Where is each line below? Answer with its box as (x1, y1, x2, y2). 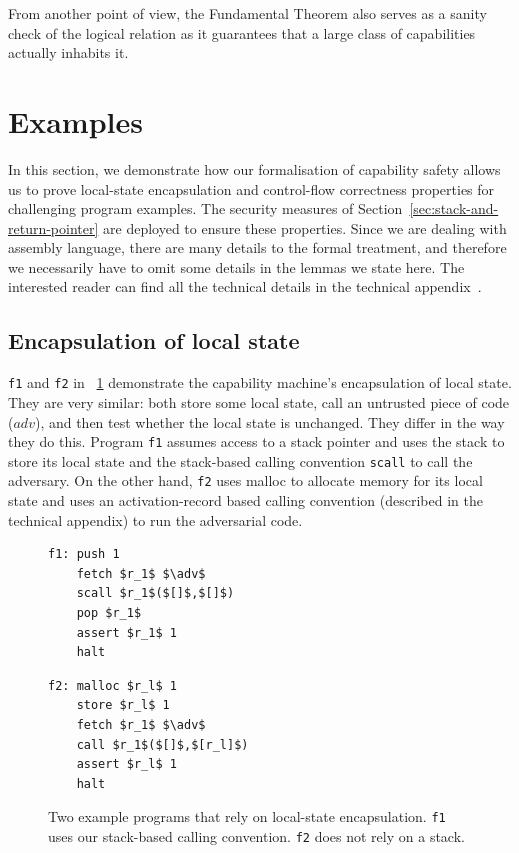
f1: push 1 (48, 547, 120, 562)
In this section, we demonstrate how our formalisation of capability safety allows (8, 158, 501, 179)
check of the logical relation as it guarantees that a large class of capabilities (8, 22, 476, 43)
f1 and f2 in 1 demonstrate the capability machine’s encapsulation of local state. (8, 372, 512, 393)
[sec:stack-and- (409, 198, 499, 219)
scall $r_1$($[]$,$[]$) (76, 586, 235, 601)
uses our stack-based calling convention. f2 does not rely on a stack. (48, 826, 465, 847)
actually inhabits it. (8, 42, 129, 63)
